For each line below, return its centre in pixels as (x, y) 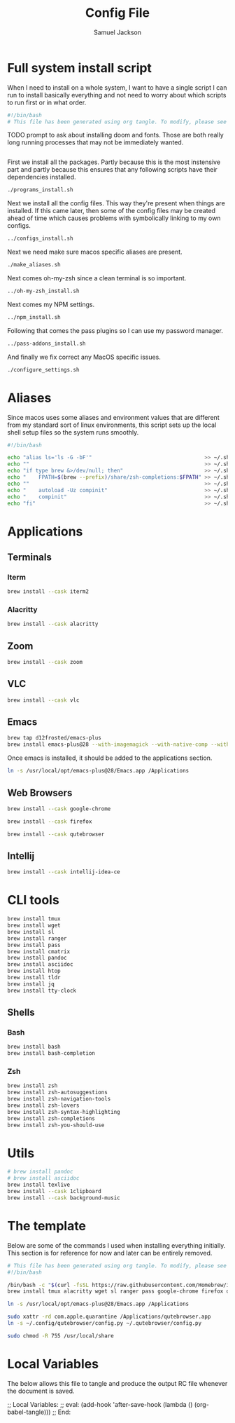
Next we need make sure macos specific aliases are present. (95, 252)
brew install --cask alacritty (53, 624)
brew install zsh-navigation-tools (59, 1099)
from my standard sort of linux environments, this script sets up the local (112, 425)
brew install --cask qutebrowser (56, 834)
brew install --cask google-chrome (59, 809)
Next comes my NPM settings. (51, 304)
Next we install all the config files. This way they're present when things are (116, 203)
